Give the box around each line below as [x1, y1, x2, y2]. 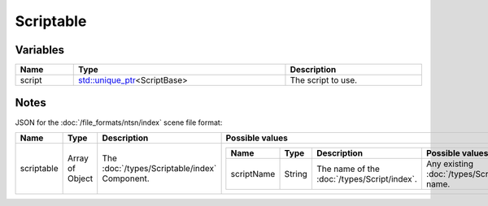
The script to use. [290, 75, 358, 86]
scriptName [230, 168, 276, 179]
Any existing [425, 158, 473, 170]
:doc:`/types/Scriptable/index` [102, 163, 217, 174]
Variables [15, 43, 65, 57]
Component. [102, 173, 150, 184]
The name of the [316, 163, 380, 174]
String [284, 168, 308, 179]
